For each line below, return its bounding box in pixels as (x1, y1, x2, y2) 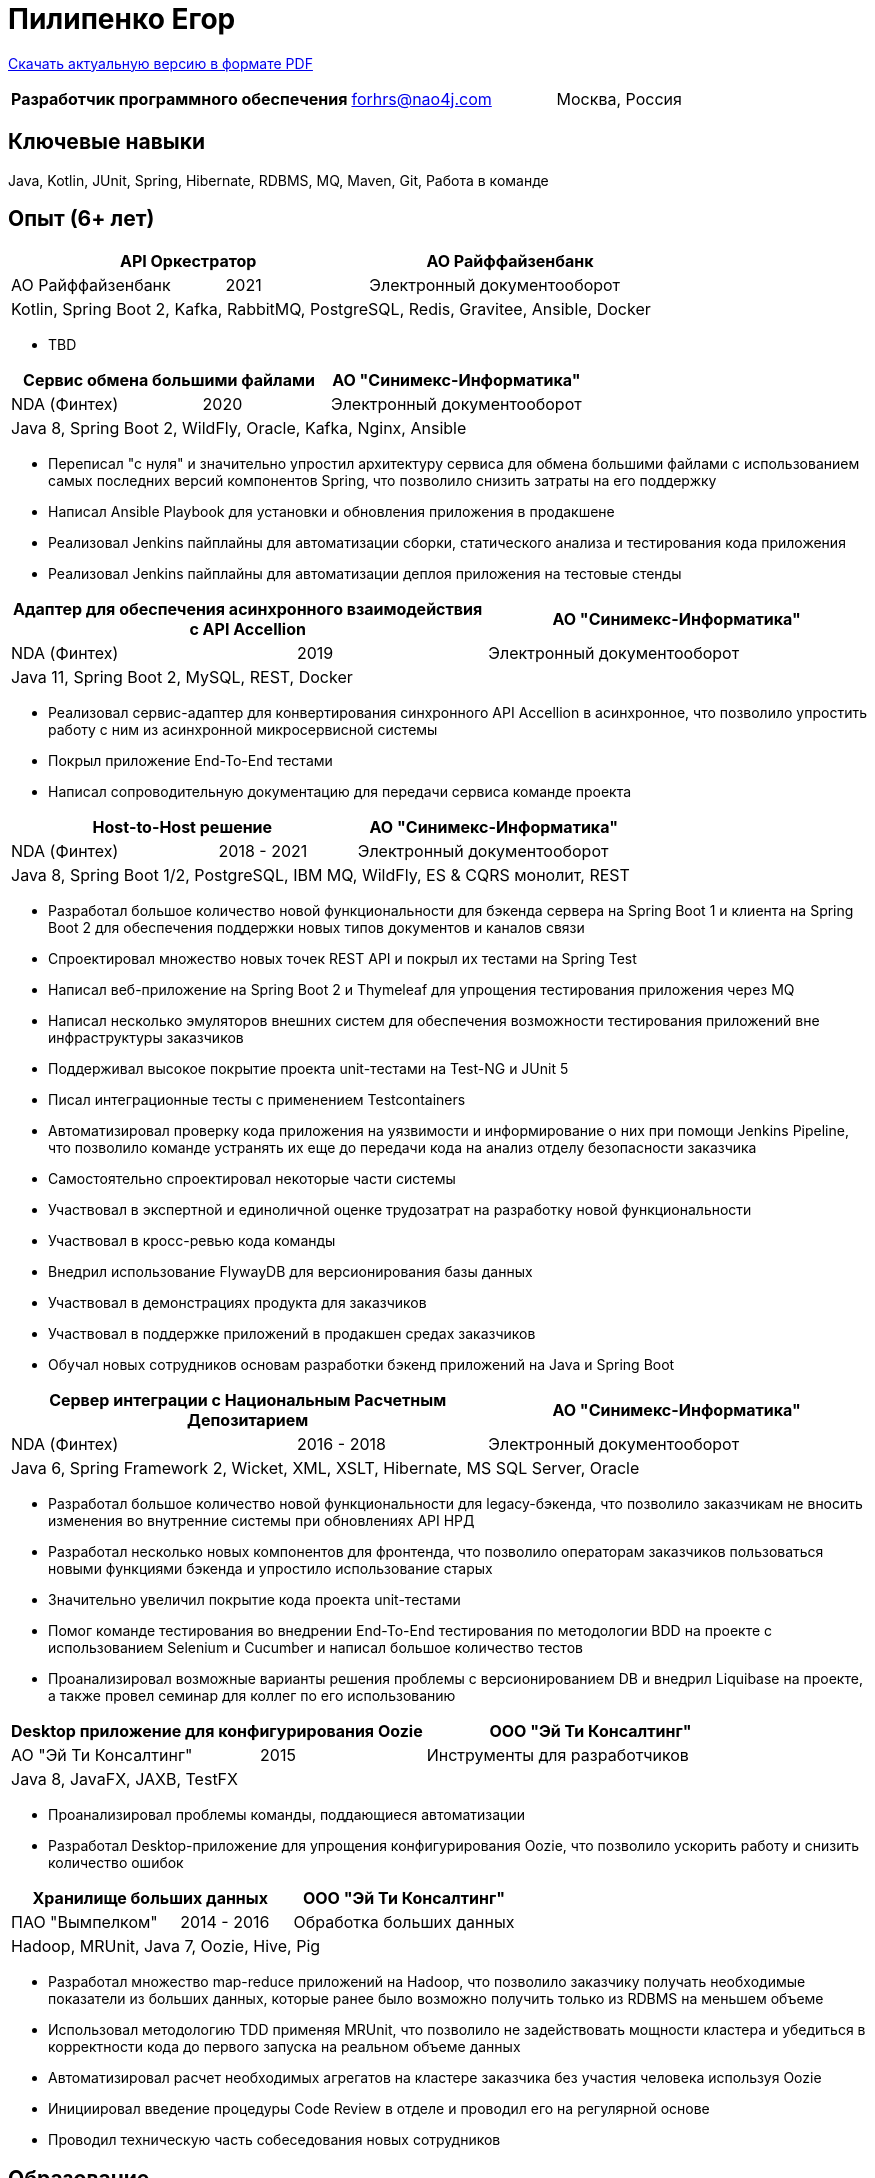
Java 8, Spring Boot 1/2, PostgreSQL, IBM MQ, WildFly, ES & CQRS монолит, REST (11, 865, 630, 886)
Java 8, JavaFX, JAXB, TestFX (11, 1769, 238, 1790)
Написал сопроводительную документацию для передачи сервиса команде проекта (48, 783, 632, 801)
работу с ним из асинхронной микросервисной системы (48, 721, 438, 739)
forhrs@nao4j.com (351, 88, 492, 109)
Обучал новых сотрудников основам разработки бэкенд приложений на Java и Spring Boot (48, 1356, 675, 1374)
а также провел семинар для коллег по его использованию (48, 1687, 456, 1705)
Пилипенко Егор (8, 2, 236, 36)
